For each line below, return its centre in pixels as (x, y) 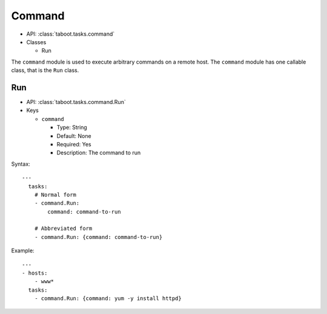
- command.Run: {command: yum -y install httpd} (108, 299)
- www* (44, 282)
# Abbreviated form (63, 229)
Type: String (72, 128)
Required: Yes (74, 144)
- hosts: (35, 273)
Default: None (74, 136)
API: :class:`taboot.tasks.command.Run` (76, 102)
